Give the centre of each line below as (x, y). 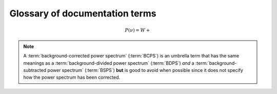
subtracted (35, 70)
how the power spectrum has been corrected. (72, 78)
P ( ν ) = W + (137, 30)
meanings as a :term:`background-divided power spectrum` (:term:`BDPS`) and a (109, 63)
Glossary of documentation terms (83, 13)
